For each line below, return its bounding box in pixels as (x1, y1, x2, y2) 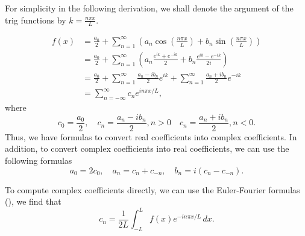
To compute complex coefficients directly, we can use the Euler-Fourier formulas (5, 183, 300, 196)
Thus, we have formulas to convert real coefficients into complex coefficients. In (5, 130, 297, 143)
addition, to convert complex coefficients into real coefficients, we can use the (5, 142, 289, 155)
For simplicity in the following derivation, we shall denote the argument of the (5, 2, 294, 14)
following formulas (5, 154, 72, 167)
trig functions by (5, 13, 66, 26)
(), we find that (5, 195, 61, 208)
